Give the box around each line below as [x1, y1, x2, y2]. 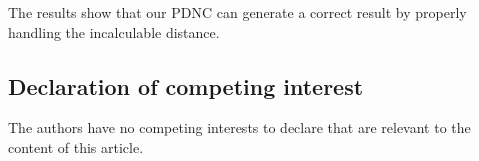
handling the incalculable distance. [8, 21, 220, 42]
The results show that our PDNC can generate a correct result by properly [8, 2, 467, 22]
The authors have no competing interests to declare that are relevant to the [8, 117, 471, 138]
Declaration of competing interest [8, 70, 364, 101]
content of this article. [8, 136, 144, 157]
